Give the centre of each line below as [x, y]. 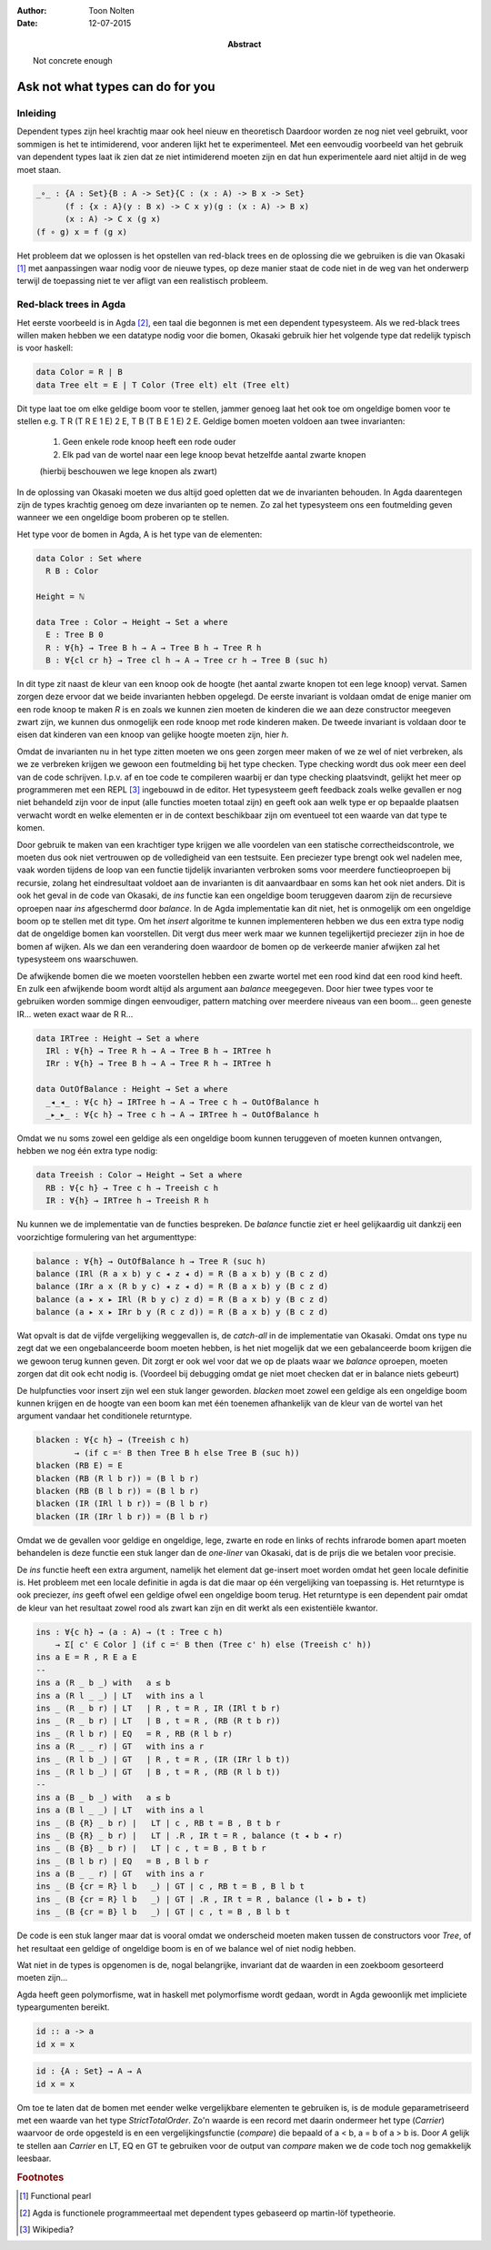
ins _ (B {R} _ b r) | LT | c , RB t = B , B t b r [158, 1823]
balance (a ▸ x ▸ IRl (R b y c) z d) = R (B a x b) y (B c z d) [182, 1299]
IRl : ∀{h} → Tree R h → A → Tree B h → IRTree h [159, 1051]
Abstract [245, 44]
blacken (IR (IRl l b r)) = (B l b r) [122, 1504]
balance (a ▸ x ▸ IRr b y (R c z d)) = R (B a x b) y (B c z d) [182, 1312]
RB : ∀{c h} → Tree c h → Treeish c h [132, 1188]
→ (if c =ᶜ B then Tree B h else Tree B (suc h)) [187, 1453]
